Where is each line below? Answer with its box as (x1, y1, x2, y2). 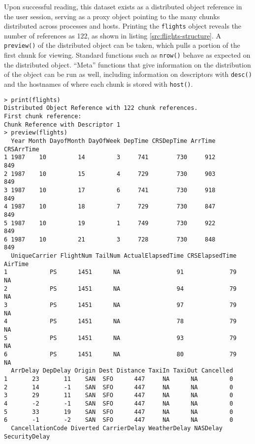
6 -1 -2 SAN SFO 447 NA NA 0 (4, 416, 233, 424)
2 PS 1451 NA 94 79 (4, 285, 237, 292)
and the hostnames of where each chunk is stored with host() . (4, 79, 193, 89)
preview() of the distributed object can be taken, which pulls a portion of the (4, 40, 240, 50)
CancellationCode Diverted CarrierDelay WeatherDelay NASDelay (11, 424, 223, 432)
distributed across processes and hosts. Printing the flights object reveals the (4, 21, 242, 31)
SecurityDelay (4, 433, 50, 440)
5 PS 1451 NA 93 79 (4, 334, 237, 342)
